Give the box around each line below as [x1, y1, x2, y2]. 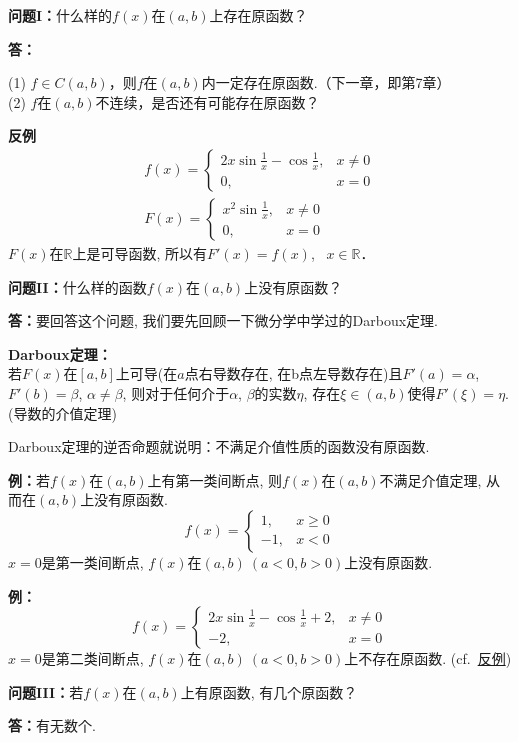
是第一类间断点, [41, 551, 144, 572]
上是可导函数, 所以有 [72, 243, 208, 264]
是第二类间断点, [41, 648, 144, 669]
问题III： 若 [8, 681, 84, 702]
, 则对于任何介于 [122, 383, 230, 403]
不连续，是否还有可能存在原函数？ [95, 91, 320, 112]
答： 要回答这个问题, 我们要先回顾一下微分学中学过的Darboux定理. [8, 310, 438, 331]
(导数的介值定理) [8, 402, 117, 423]
